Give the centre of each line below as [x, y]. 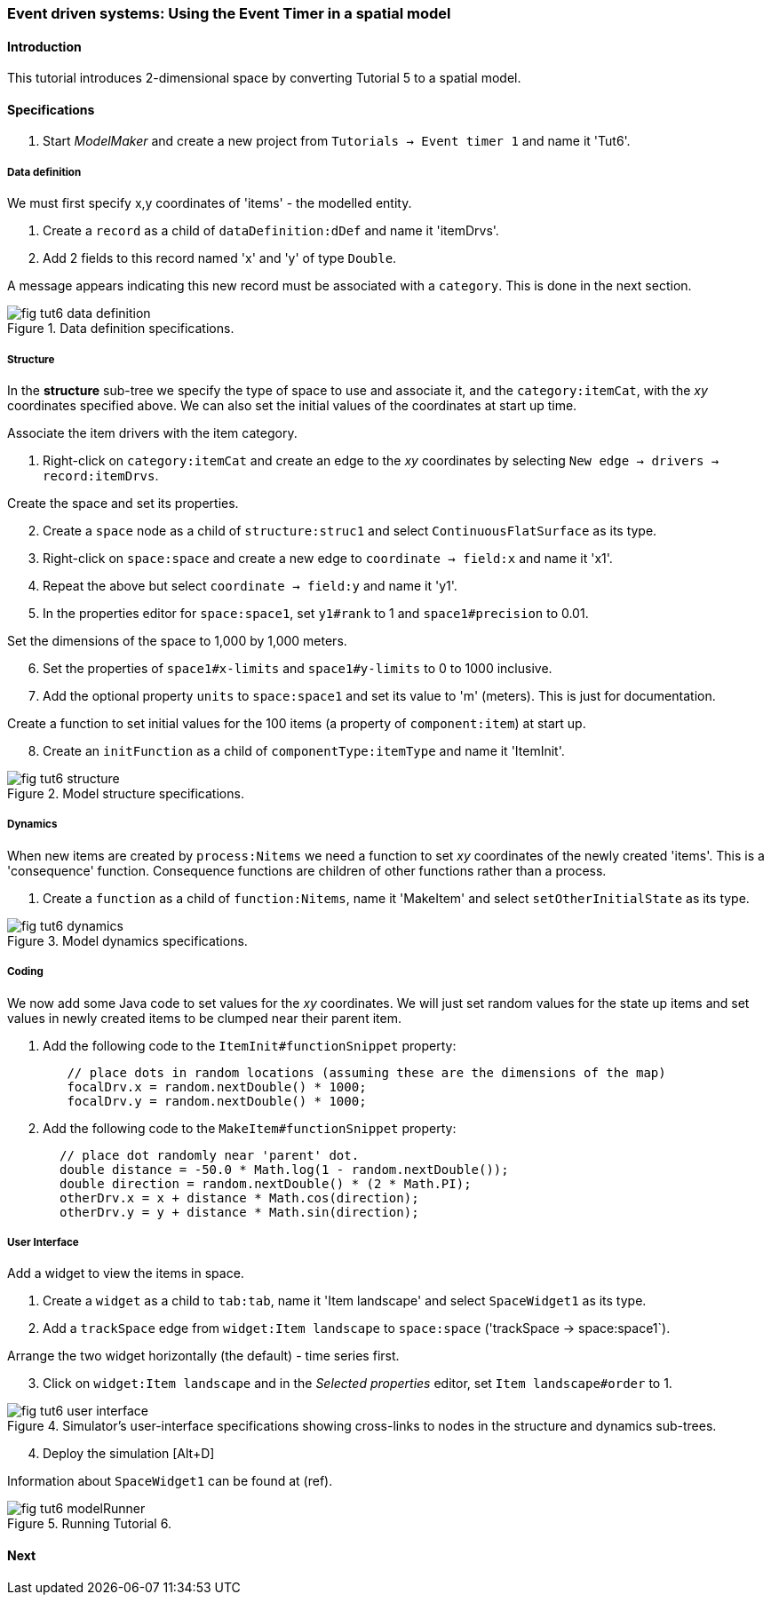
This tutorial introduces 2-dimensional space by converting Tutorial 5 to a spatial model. [264, 78]
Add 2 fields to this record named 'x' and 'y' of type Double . [220, 258]
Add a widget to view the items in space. [126, 1273]
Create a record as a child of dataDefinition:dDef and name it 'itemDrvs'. [271, 231]
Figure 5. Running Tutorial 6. [89, 1524]
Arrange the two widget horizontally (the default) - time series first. [203, 1356]
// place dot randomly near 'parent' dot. [210, 1155]
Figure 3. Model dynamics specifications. [127, 940]
